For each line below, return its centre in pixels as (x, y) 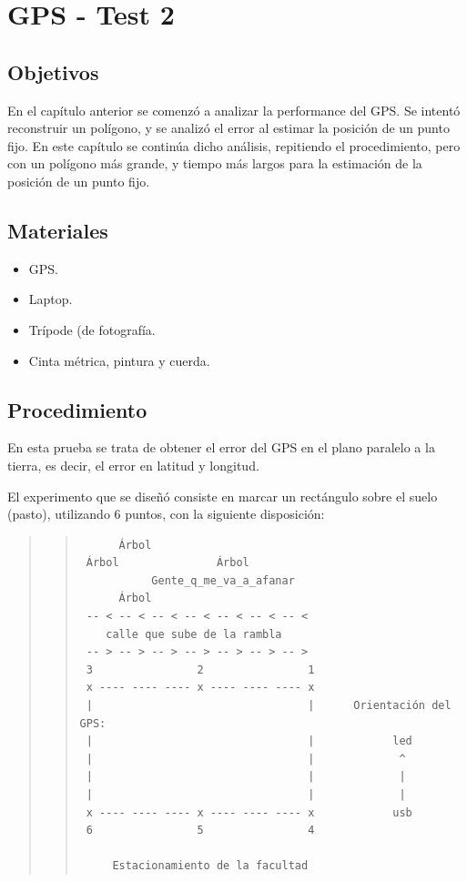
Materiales (58, 230)
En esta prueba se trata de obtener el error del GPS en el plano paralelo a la (221, 447)
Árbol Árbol (168, 563)
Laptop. (51, 299)
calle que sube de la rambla (194, 634)
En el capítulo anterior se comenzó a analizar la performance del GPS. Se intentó (234, 110)
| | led (249, 741)
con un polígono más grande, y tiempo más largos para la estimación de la (215, 163)
